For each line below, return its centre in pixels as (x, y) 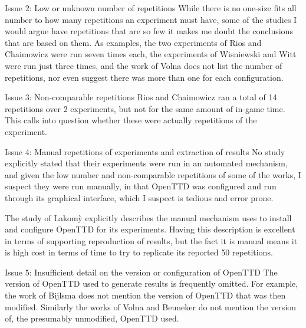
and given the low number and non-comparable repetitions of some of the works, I (153, 174)
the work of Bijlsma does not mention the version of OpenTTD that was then (145, 295)
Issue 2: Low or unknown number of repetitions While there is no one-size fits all (151, 8)
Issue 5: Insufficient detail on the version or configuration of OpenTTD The (141, 272)
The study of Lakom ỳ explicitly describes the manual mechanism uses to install (148, 217)
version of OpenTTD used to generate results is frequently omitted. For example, (152, 283)
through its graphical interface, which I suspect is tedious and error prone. (139, 197)
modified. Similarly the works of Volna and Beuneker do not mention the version (151, 306)
